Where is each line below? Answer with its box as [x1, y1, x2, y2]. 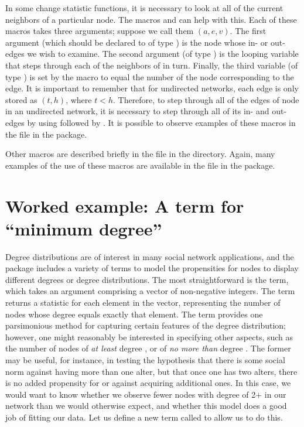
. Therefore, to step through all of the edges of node [112, 93, 299, 105]
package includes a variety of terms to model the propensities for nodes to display [5, 262, 299, 274]
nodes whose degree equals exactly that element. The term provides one [5, 308, 263, 320]
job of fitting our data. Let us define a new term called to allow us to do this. [5, 411, 283, 423]
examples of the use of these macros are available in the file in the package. [5, 159, 275, 171]
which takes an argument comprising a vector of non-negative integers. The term [5, 285, 295, 297]
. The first [230, 25, 267, 37]
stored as [5, 93, 37, 105]
